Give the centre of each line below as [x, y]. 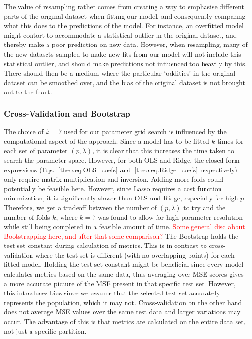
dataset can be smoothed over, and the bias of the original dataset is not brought [125, 82]
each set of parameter [36, 150]
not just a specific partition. [45, 331]
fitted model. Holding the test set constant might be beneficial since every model [124, 264]
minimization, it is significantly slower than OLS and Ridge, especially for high [121, 198]
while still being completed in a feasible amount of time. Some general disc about [125, 226]
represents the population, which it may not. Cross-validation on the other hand [123, 302]
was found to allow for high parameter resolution [171, 217]
